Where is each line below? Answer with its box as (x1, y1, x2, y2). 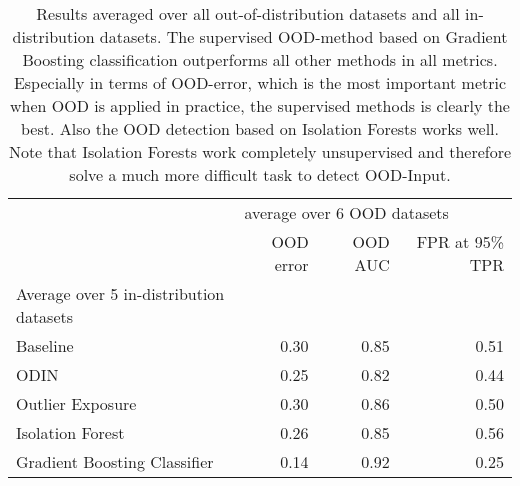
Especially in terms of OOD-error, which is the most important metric (13, 71, 507, 94)
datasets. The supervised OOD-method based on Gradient (99, 25, 508, 48)
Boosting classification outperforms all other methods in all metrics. (22, 48, 498, 71)
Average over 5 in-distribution (16, 282, 225, 305)
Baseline (16, 334, 74, 357)
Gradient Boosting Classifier (16, 450, 214, 473)
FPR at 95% (416, 230, 504, 253)
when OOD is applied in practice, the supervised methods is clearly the (10, 94, 510, 117)
